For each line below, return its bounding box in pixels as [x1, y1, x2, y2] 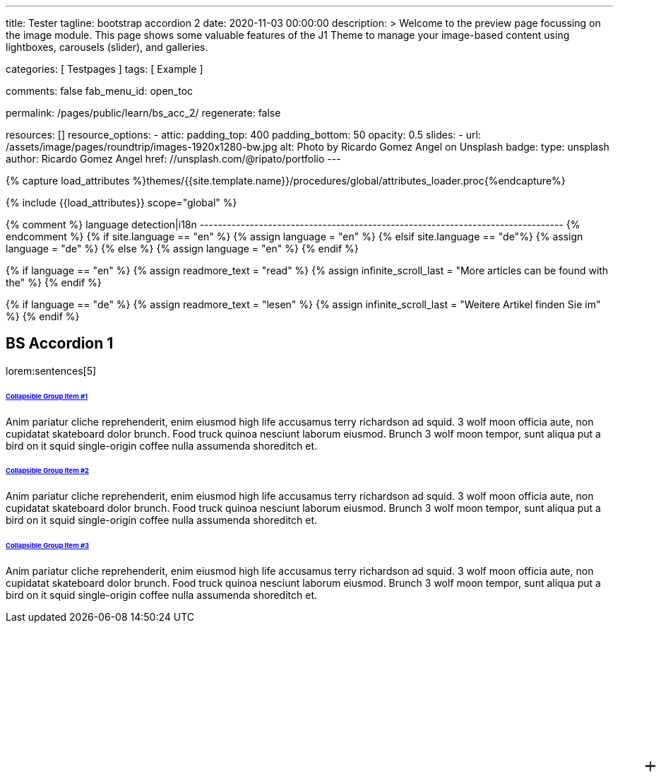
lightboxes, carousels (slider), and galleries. [6, 41, 208, 53]
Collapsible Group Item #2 [6, 467, 89, 475]
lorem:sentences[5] [6, 364, 97, 377]
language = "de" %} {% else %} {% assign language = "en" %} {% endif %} [6, 243, 359, 255]
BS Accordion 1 [6, 334, 114, 353]
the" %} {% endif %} [6, 276, 102, 288]
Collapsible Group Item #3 [6, 542, 90, 550]
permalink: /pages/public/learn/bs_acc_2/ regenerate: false [6, 107, 281, 119]
